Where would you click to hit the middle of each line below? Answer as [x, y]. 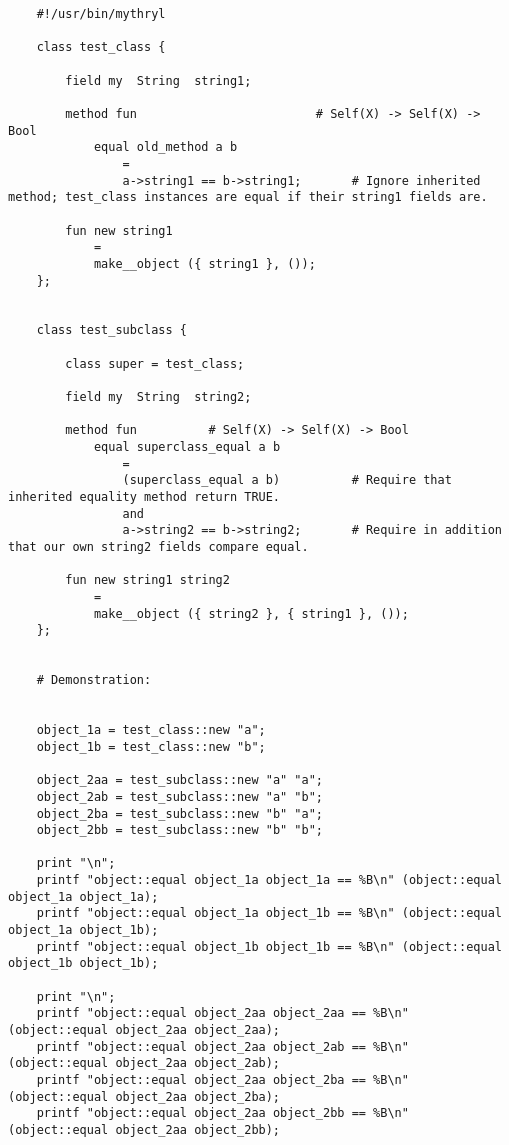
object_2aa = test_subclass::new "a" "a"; [179, 780]
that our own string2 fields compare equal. [158, 547]
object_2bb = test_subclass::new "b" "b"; [179, 830]
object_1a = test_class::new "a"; [151, 730]
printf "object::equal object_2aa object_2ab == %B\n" [222, 1046]
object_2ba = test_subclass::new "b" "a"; [179, 813]
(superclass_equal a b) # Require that [287, 480]
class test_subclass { [111, 330]
